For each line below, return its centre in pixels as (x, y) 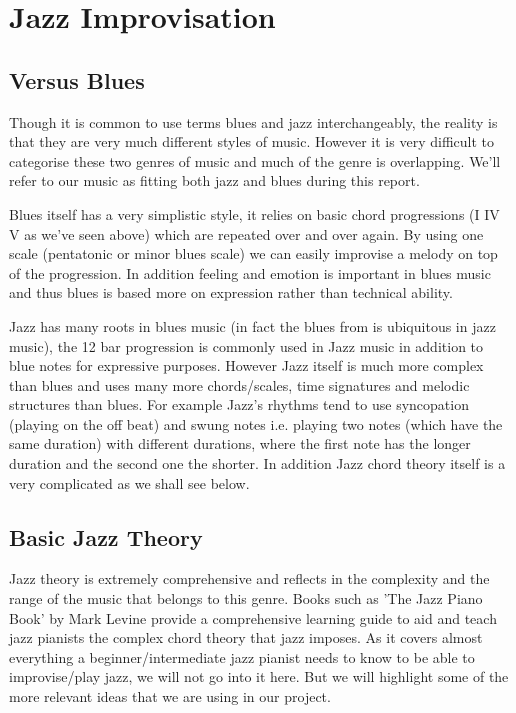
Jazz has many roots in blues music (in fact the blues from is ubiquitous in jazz (252, 325)
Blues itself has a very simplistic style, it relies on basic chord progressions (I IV (254, 213)
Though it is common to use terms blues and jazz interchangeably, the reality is (253, 121)
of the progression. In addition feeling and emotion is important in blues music (250, 272)
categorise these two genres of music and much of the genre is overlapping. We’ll (255, 160)
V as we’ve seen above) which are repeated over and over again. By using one (246, 233)
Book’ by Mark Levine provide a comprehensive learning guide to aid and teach (253, 617)
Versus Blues (77, 79)
